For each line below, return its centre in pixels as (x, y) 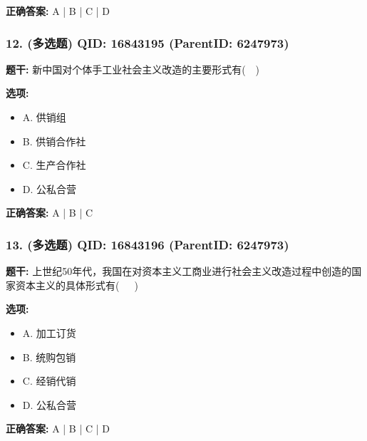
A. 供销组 (44, 117)
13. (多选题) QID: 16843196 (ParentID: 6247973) (148, 244)
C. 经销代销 (49, 381)
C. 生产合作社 (54, 165)
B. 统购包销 (49, 357)
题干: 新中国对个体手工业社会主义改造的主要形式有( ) (133, 69)
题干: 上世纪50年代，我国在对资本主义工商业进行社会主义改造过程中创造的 (179, 271)
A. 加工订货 (49, 332)
